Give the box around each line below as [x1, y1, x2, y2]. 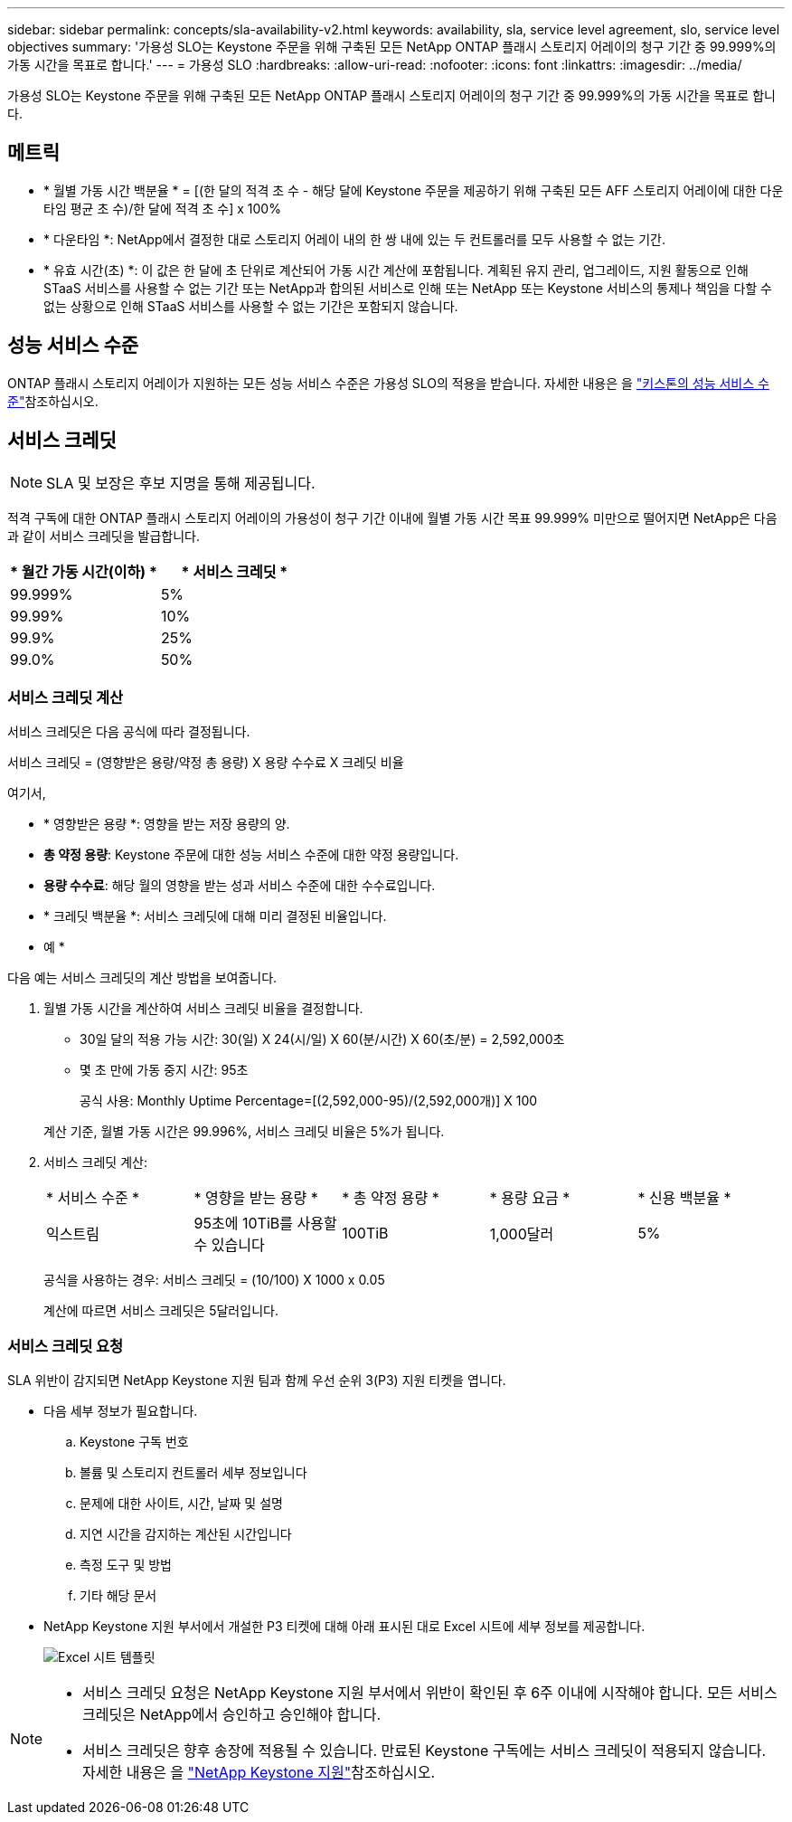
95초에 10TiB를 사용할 [193, 1214, 337, 1233]
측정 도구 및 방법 [80, 1557, 172, 1573]
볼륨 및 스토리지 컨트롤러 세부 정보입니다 [80, 1465, 307, 1481]
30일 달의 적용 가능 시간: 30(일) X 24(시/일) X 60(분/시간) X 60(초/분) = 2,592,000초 [80, 1031, 565, 1048]
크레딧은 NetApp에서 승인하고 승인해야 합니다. [82, 1705, 382, 1724]
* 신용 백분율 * [637, 1189, 731, 1208]
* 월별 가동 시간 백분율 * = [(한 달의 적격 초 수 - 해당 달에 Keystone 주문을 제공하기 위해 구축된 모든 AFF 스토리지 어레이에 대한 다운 [43, 182, 784, 198]
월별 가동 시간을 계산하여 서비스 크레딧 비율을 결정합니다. [43, 1001, 363, 1017]
